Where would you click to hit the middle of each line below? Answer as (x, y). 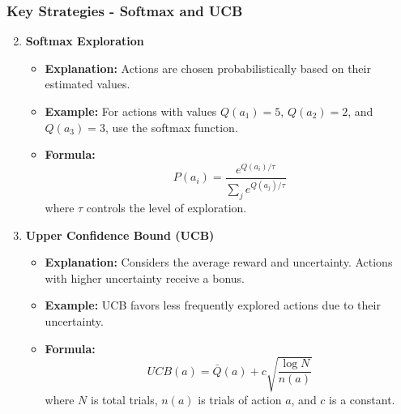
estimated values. (87, 84)
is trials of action (240, 399)
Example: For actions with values (131, 111)
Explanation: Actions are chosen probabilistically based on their (208, 68)
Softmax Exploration (85, 41)
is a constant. (362, 399)
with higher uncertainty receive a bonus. (145, 277)
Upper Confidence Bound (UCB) (120, 235)
